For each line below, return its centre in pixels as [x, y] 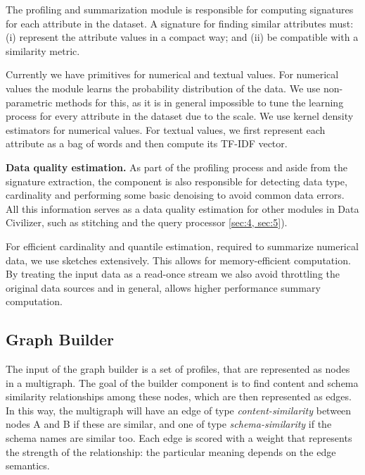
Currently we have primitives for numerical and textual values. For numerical [172, 74]
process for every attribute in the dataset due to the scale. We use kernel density [180, 116]
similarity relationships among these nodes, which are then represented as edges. [179, 396]
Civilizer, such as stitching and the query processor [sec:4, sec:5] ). [147, 222]
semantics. [28, 465]
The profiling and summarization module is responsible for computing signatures [180, 9]
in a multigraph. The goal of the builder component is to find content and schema [182, 382]
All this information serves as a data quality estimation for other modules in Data [182, 208]
